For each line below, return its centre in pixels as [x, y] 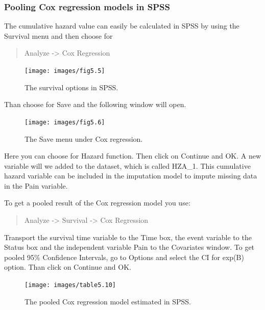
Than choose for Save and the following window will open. [95, 104]
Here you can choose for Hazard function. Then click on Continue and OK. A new [133, 156]
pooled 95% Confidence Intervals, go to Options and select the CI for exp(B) [124, 257]
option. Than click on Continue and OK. [68, 267]
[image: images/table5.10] [70, 285]
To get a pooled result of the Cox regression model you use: [97, 203]
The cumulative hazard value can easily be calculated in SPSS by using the [122, 26]
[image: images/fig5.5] [65, 71]
